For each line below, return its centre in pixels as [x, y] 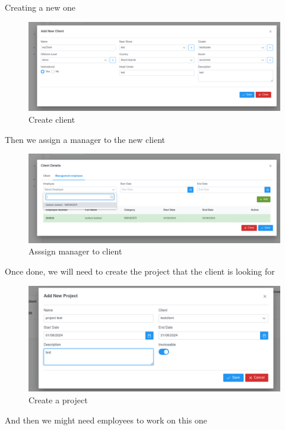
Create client [52, 119]
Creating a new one [40, 7]
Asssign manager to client [75, 251]
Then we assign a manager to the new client [85, 139]
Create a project [58, 400]
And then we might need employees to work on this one [106, 420]
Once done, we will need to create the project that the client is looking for [140, 271]
